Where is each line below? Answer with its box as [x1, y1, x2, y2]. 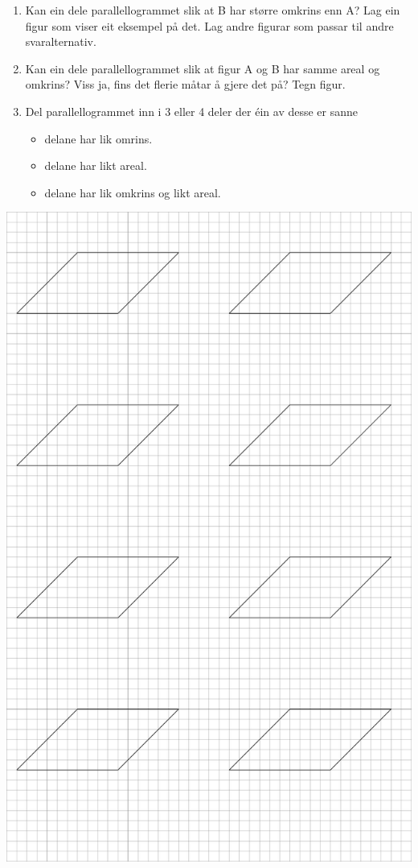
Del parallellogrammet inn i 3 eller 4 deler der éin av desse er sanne [25, 102, 359, 119]
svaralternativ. [25, 33, 96, 50]
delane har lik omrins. [44, 130, 153, 147]
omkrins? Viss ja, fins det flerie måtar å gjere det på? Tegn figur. [25, 76, 346, 93]
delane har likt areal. [44, 157, 147, 174]
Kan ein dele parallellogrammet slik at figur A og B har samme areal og [25, 60, 380, 76]
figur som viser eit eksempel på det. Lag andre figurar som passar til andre [25, 17, 394, 34]
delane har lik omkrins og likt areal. [44, 184, 221, 200]
